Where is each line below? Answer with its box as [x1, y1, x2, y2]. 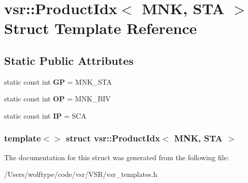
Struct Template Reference [4, 18, 197, 39]
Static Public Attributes [4, 52, 134, 68]
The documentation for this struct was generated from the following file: [4, 152, 229, 162]
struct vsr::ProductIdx [66, 132, 160, 144]
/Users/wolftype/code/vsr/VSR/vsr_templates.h [4, 169, 158, 179]
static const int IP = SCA [4, 110, 86, 121]
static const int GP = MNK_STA [4, 76, 112, 87]
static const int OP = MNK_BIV [4, 93, 111, 104]
